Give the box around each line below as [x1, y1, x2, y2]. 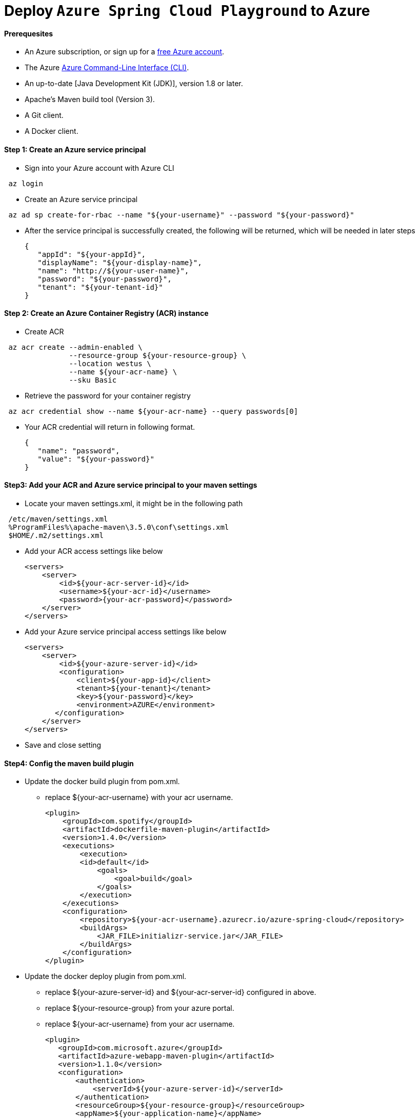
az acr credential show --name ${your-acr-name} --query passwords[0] [8, 407, 298, 415]
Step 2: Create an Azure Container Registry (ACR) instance [4, 309, 209, 318]
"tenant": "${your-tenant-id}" [37, 283, 163, 291]
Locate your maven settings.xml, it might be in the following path [25, 499, 243, 508]
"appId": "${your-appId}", [37, 250, 146, 258]
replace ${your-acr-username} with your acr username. [45, 793, 233, 802]
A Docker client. [25, 127, 78, 136]
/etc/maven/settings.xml [8, 515, 108, 524]
